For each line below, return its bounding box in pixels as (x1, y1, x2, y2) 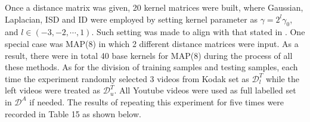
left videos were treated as (5, 84, 101, 96)
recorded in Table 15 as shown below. (5, 107, 141, 120)
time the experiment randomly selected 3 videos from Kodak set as (5, 72, 249, 85)
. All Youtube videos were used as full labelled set (114, 84, 296, 96)
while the (265, 72, 299, 85)
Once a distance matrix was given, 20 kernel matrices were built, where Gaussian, (5, 1, 303, 13)
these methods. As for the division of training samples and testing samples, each (5, 61, 298, 73)
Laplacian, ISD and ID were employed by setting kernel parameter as (5, 12, 258, 25)
